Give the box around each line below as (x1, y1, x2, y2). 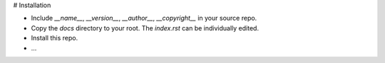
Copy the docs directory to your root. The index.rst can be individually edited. (31, 23, 260, 32)
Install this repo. (31, 34, 78, 42)
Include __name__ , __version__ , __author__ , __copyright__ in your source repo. (31, 14, 257, 23)
